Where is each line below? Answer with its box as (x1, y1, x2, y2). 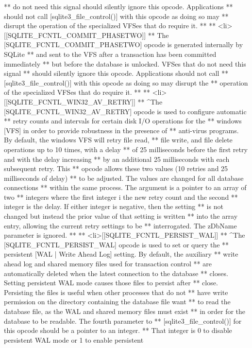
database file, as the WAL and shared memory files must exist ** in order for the (4, 306, 246, 316)
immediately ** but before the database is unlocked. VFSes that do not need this (4, 58, 246, 69)
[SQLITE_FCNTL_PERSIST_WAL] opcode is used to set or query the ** (4, 239, 229, 249)
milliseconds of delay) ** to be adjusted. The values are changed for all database (4, 173, 244, 183)
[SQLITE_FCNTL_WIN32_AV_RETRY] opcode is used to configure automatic (4, 106, 247, 116)
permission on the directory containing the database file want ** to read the (4, 296, 231, 307)
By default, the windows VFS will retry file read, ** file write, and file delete (4, 135, 233, 145)
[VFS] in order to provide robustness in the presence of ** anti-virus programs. (4, 125, 239, 135)
